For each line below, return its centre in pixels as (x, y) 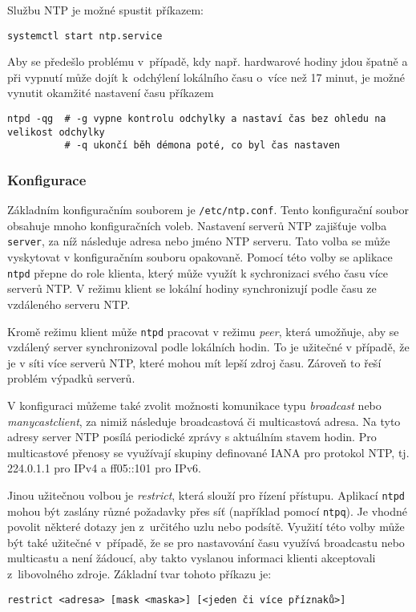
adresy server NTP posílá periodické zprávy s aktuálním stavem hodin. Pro (192, 437)
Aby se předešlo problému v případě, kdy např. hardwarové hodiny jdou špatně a (208, 61)
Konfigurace (47, 179)
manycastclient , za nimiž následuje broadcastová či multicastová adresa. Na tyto (204, 421)
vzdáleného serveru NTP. (69, 304)
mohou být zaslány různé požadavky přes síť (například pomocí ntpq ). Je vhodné (208, 511)
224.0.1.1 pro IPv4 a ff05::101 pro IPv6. (104, 468)
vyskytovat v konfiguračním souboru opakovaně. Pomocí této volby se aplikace (200, 257)
